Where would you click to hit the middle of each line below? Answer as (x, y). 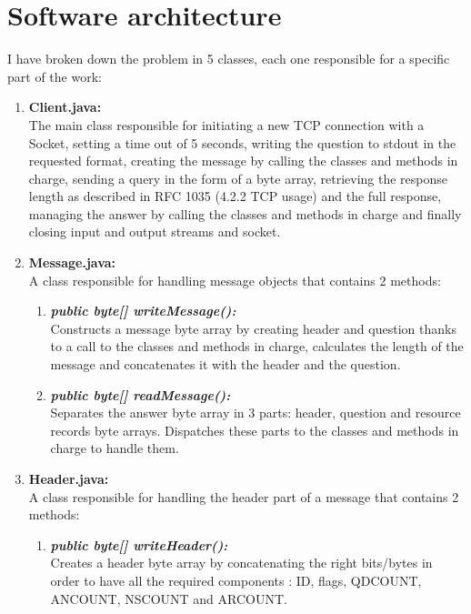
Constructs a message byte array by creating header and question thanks (253, 328)
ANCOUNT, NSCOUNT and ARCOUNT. (169, 598)
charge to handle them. (115, 448)
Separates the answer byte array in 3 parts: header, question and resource (256, 413)
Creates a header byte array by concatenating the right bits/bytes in (241, 563)
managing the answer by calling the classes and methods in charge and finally (245, 213)
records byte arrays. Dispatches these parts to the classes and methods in (255, 430)
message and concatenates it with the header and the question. (225, 364)
